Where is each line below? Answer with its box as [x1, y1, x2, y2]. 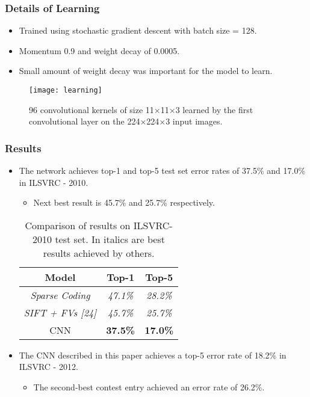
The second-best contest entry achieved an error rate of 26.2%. [33, 381, 265, 393]
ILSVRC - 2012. [19, 360, 78, 373]
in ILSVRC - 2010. [19, 176, 88, 188]
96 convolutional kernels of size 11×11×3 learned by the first [29, 103, 253, 115]
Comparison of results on [25, 218, 131, 232]
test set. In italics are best [55, 232, 165, 246]
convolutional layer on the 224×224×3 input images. [29, 115, 223, 128]
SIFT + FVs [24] [23, 305, 97, 319]
